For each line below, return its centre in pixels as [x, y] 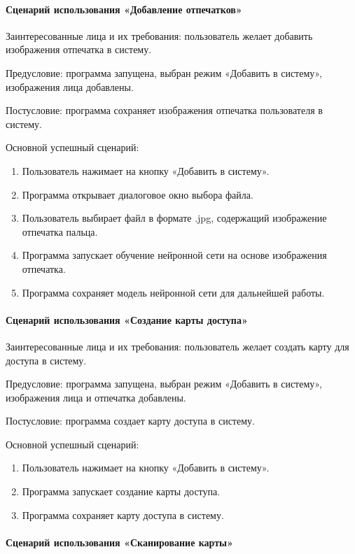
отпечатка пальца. [60, 231]
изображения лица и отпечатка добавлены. [96, 397]
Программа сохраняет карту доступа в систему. [123, 514]
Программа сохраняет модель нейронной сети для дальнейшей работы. [173, 292]
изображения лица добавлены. [70, 86]
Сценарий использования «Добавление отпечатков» [124, 9]
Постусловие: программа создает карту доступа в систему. [130, 421]
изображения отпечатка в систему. [79, 49]
